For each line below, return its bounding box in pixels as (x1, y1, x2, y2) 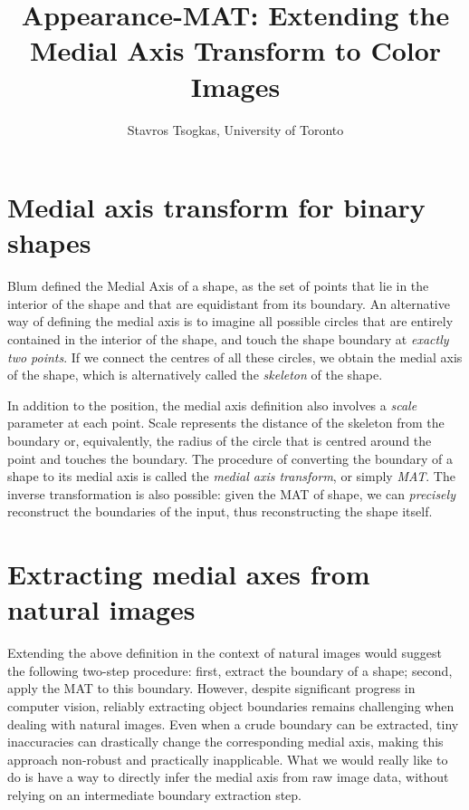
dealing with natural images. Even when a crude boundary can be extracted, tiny (7, 714, 459, 733)
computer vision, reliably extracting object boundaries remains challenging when (7, 697, 455, 716)
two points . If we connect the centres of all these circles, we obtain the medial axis (7, 347, 463, 366)
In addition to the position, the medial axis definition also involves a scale (7, 395, 417, 414)
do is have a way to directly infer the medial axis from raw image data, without (7, 767, 449, 786)
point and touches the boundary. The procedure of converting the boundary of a (7, 448, 453, 468)
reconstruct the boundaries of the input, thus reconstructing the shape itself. (7, 502, 433, 521)
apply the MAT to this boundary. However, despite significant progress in (7, 679, 416, 698)
